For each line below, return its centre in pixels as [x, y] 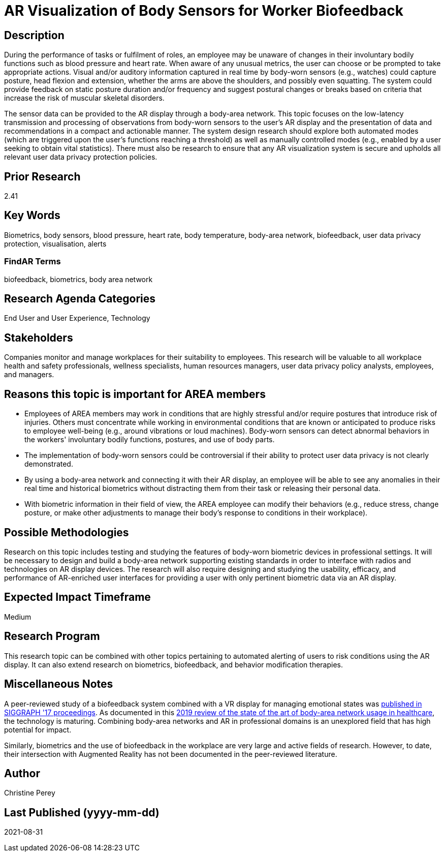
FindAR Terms [33, 262]
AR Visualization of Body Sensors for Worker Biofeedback [204, 11]
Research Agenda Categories [80, 299]
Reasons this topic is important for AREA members [135, 394]
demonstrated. [49, 464]
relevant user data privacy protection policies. [81, 157]
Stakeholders [39, 338]
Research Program [52, 636]
